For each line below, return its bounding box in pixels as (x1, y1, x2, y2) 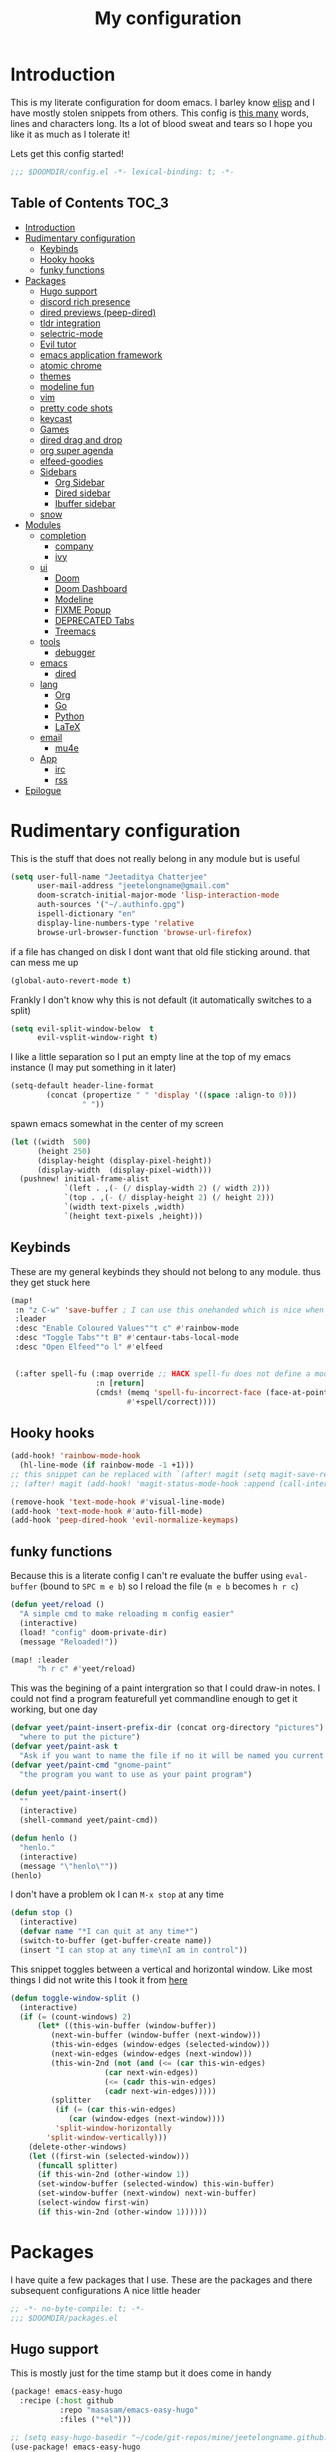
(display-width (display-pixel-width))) (36, 1165, 213, 1175)
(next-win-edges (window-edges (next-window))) (50, 2049, 253, 2059)
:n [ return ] (95, 1378, 145, 1388)
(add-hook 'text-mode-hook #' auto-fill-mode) (10, 1506, 203, 1516)
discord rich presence (39, 295, 131, 307)
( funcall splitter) (36, 2160, 118, 2171)
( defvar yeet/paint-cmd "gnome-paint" (10, 1760, 172, 1770)
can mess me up (10, 956, 79, 968)
